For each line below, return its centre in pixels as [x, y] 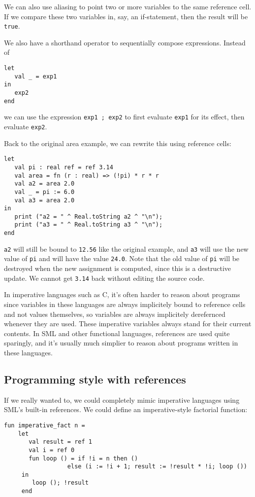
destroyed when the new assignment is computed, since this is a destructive [118, 268]
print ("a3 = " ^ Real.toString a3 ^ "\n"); [89, 225]
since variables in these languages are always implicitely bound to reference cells [125, 304]
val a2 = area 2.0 [45, 184]
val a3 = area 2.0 [45, 200]
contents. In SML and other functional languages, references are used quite [117, 333]
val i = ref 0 [52, 450]
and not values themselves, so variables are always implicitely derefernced [115, 314]
